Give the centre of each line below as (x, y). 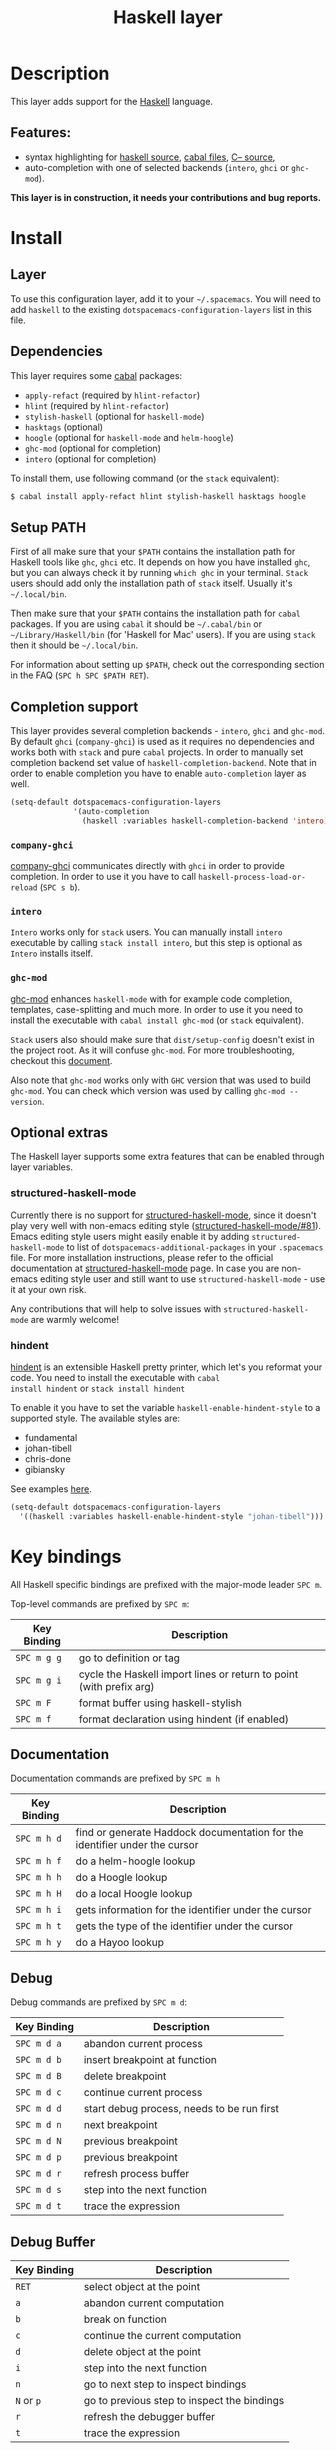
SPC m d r (38, 2174)
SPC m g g (38, 1657)
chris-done (48, 1458)
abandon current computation (154, 2303)
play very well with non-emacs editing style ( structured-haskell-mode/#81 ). (166, 1225)
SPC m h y (38, 1942)
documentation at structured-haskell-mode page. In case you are (145, 1268)
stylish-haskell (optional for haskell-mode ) (114, 416)
